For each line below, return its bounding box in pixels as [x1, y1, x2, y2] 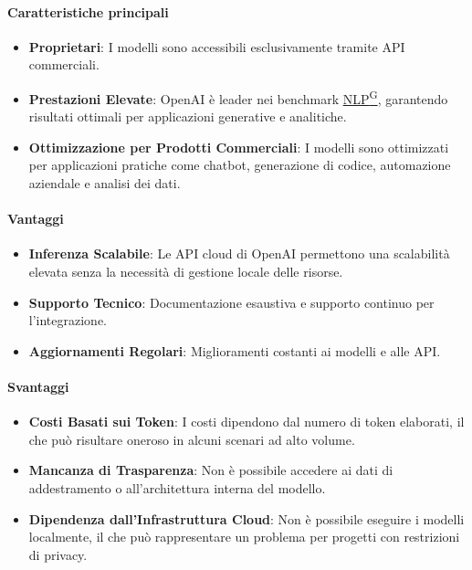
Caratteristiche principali [7, 2, 169, 21]
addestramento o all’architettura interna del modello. [28, 478, 326, 497]
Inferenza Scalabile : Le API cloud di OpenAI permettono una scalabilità [28, 244, 450, 263]
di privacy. [28, 544, 88, 564]
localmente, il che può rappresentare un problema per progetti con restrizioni [28, 527, 460, 546]
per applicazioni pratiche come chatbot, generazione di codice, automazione [28, 155, 451, 174]
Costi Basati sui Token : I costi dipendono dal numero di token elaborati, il [28, 412, 465, 431]
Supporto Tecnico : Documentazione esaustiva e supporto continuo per [28, 292, 435, 311]
